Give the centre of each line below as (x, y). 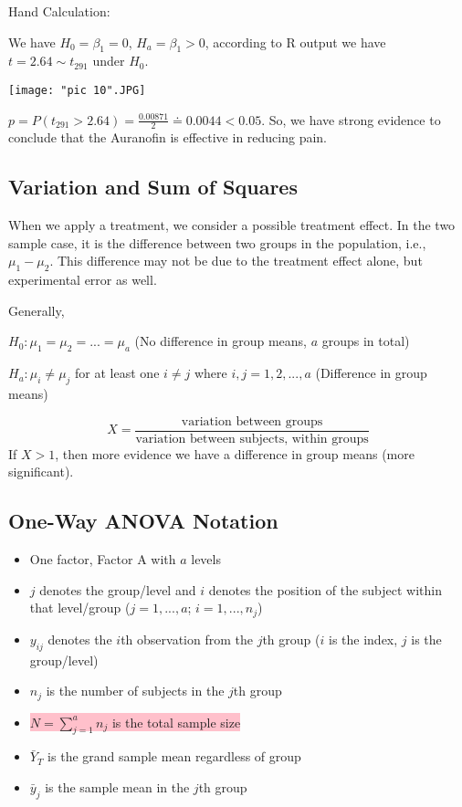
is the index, (363, 639)
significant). (41, 472)
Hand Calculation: (59, 11)
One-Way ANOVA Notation (143, 521)
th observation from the (187, 639)
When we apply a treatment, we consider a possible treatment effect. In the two (232, 225)
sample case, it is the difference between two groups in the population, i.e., (217, 242)
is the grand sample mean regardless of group (174, 756)
